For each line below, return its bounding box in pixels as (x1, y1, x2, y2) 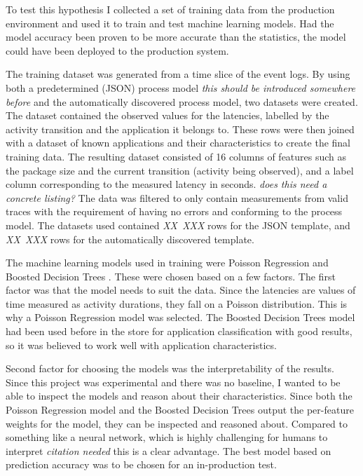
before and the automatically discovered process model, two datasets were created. (6, 94, 358, 109)
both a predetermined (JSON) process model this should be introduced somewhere (6, 80, 356, 95)
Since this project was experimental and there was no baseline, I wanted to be (6, 374, 341, 389)
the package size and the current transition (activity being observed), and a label (6, 163, 354, 177)
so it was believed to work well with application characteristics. (6, 337, 277, 352)
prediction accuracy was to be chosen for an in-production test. (6, 457, 277, 472)
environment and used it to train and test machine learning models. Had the (6, 15, 334, 30)
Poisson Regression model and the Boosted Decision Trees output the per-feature (6, 402, 354, 417)
